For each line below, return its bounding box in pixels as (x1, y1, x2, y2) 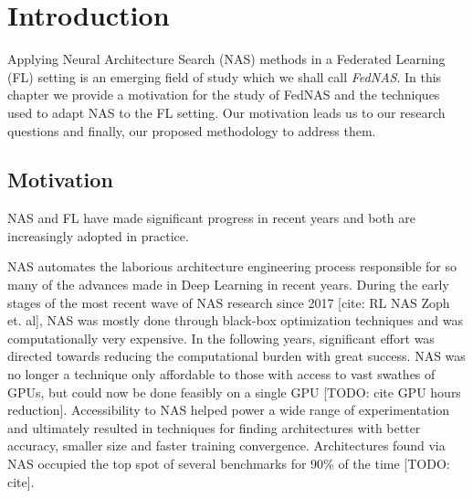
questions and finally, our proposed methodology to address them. (7, 121, 376, 140)
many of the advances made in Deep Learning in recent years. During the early (7, 275, 449, 294)
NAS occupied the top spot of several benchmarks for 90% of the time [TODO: (7, 454, 450, 473)
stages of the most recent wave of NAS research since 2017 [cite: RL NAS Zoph (7, 292, 450, 312)
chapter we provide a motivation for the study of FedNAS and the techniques (7, 85, 440, 104)
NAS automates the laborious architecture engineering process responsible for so (7, 257, 457, 276)
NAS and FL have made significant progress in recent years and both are (7, 208, 415, 228)
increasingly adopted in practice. (7, 226, 189, 245)
